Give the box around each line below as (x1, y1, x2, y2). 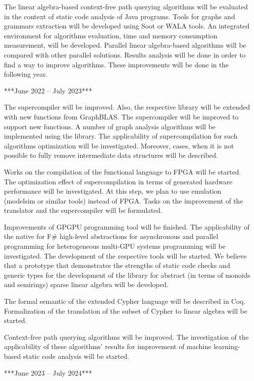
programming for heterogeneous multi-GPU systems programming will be (4, 241, 226, 251)
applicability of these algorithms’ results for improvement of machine (4, 341, 212, 352)
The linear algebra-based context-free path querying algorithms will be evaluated (4, 1, 248, 11)
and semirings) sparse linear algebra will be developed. (4, 279, 169, 290)
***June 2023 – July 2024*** (4, 367, 92, 378)
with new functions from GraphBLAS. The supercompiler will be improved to (4, 111, 239, 121)
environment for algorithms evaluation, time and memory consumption (4, 30, 218, 40)
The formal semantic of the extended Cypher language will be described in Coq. (4, 296, 246, 306)
